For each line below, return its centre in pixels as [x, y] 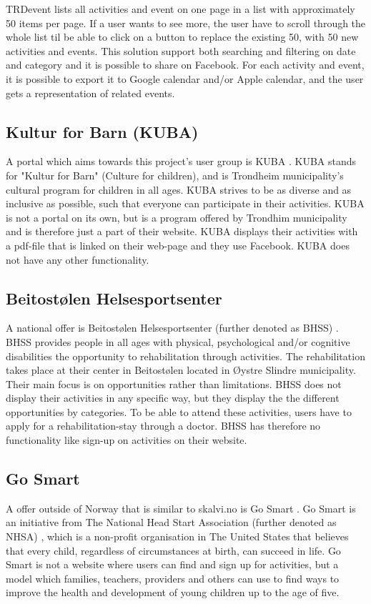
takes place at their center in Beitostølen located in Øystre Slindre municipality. [181, 370]
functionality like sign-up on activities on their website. [127, 440]
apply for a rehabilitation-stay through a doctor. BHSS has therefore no [163, 426]
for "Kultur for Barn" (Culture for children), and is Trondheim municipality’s [175, 175]
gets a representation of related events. [90, 93]
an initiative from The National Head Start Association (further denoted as [171, 522]
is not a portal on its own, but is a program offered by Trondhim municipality [177, 217]
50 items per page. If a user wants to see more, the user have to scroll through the [186, 23]
